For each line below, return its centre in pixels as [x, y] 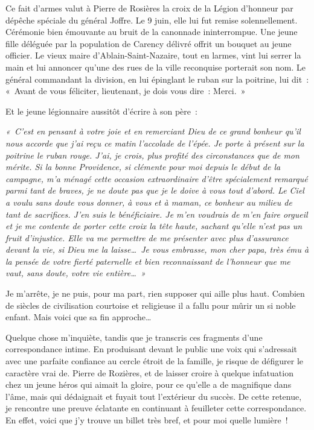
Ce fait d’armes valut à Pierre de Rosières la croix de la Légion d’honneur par [149, 8]
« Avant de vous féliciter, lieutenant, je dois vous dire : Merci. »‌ [126, 91]
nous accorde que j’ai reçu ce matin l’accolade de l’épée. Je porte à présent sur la [155, 143]
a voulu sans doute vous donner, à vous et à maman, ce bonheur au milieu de [149, 202]
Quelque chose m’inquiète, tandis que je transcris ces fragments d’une [134, 337]
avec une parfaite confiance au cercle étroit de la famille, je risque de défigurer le [154, 361]
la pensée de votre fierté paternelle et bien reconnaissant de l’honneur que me [148, 261]
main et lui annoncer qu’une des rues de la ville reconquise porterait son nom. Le [155, 67]
